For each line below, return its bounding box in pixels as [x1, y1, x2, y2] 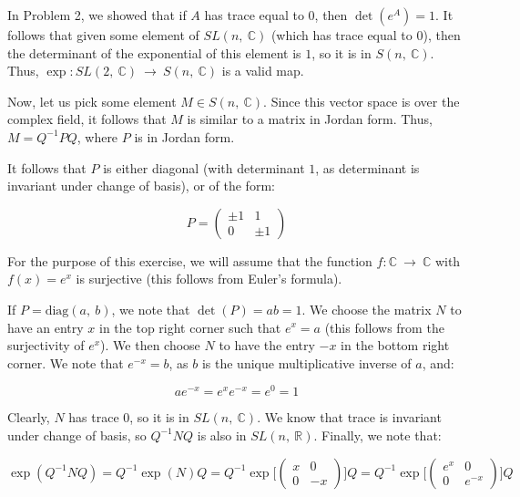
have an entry [7, 317, 84, 337]
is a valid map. [221, 61, 304, 80]
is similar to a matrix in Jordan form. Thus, [187, 109, 433, 129]
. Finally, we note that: [313, 425, 442, 444]
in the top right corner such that [98, 317, 281, 337]
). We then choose [100, 336, 200, 355]
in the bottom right [341, 336, 450, 355]
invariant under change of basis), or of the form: [7, 176, 275, 195]
